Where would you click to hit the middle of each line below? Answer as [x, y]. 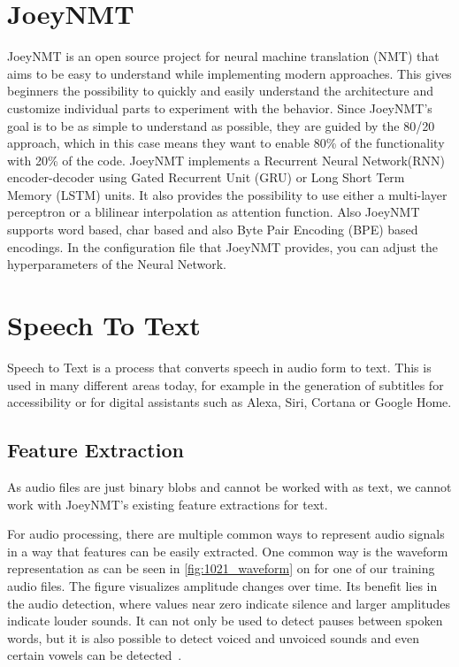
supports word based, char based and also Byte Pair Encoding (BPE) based [213, 230]
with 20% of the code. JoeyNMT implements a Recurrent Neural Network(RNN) [226, 160]
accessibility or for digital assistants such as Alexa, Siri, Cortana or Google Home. [229, 402]
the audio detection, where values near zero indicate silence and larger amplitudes [229, 603]
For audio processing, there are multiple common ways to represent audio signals [226, 534]
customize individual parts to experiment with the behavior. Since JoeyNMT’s [220, 107]
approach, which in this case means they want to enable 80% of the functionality [226, 143]
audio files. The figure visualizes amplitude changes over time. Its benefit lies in [222, 585]
